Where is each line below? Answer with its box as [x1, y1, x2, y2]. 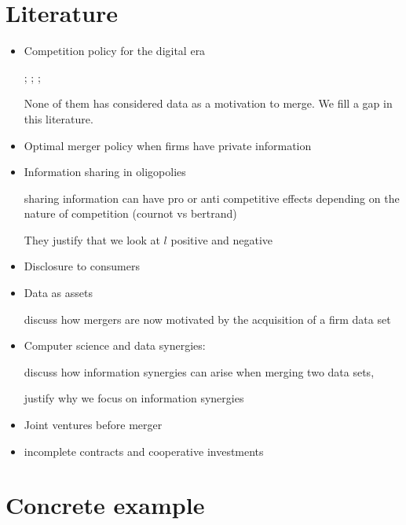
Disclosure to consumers [24, 258, 140, 274]
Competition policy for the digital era [24, 42, 206, 59]
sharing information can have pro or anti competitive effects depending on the [24, 189, 400, 206]
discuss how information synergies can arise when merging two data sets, [24, 363, 375, 380]
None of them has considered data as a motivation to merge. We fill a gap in [24, 95, 393, 112]
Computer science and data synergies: [24, 337, 206, 354]
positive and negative [170, 231, 273, 248]
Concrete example [5, 489, 205, 521]
